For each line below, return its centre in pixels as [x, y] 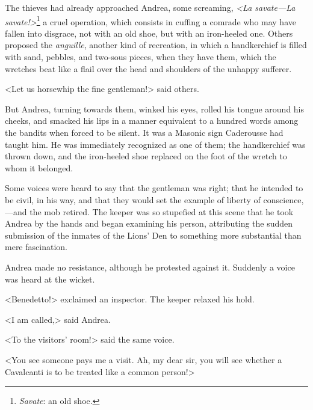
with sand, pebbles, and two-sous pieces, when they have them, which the [141, 57]
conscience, [284, 199]
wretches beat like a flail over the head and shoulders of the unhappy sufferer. [148, 68]
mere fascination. [36, 247]
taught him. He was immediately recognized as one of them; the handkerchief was [155, 144]
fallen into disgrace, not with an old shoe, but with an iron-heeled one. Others [149, 33]
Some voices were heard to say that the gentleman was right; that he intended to [154, 188]
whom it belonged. [39, 167]
